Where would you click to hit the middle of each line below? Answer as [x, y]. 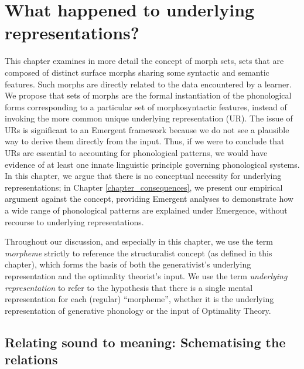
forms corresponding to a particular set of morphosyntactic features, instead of [146, 106]
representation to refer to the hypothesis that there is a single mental [129, 287]
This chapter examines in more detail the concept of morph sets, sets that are [144, 61]
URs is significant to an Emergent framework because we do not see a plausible [147, 129]
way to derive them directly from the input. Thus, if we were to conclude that [145, 141]
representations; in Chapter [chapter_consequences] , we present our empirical [144, 187]
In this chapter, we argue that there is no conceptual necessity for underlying [143, 176]
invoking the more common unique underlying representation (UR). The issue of [149, 118]
